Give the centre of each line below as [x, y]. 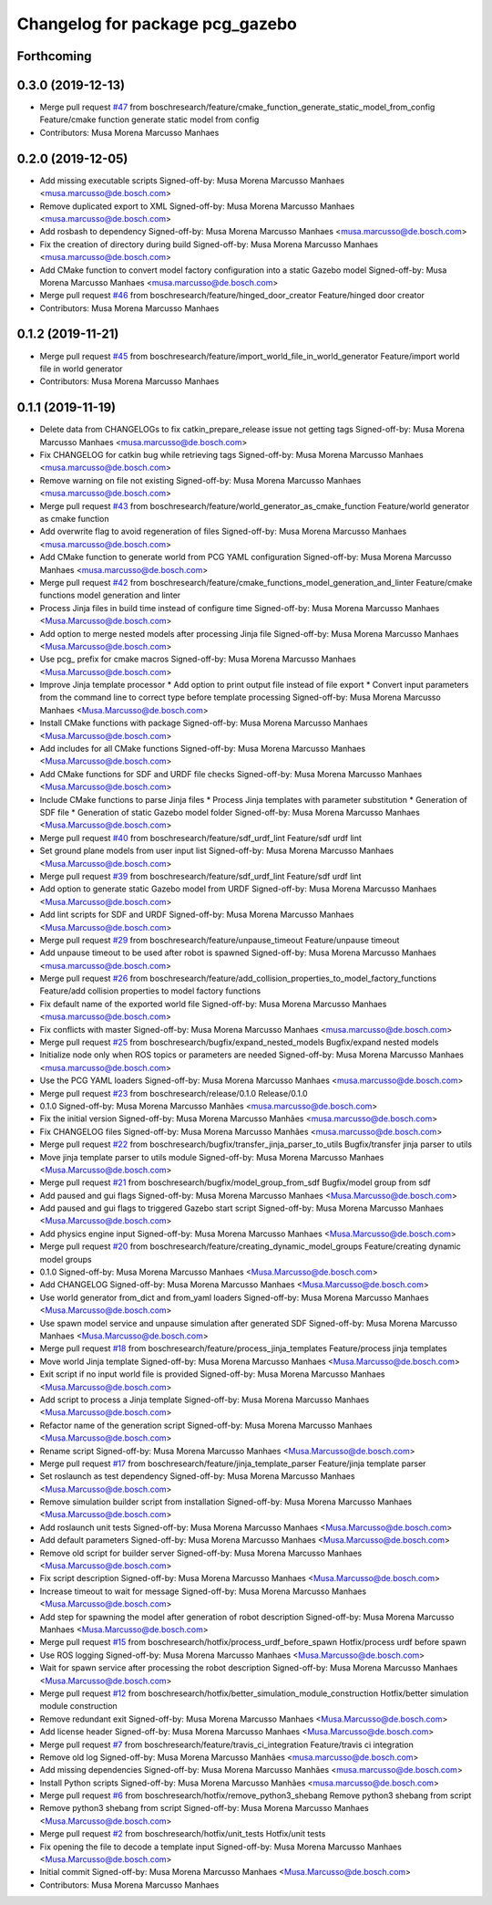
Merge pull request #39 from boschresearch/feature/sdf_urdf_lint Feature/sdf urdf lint [200, 876]
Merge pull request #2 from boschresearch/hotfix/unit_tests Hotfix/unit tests [183, 1834]
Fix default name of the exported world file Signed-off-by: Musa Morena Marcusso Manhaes [213, 1004]
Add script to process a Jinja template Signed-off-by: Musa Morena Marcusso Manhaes [205, 1400]
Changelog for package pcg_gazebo [157, 24]
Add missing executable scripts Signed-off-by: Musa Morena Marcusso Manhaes [192, 180]
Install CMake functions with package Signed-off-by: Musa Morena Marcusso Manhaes [204, 723]
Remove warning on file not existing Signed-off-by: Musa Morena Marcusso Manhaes [200, 480]
